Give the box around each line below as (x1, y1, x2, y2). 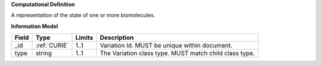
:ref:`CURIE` (35, 42, 69, 50)
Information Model (11, 23, 58, 30)
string (35, 49, 52, 58)
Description (100, 33, 134, 42)
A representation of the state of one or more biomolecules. (11, 12, 155, 19)
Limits (75, 33, 94, 42)
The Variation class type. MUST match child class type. (100, 49, 255, 58)
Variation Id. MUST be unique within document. (100, 42, 233, 50)
